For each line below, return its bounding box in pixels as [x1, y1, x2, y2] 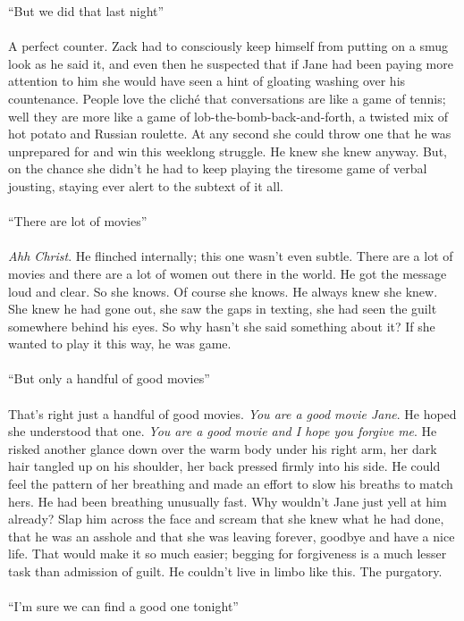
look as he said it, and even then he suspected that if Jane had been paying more [8, 54, 453, 72]
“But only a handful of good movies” [8, 369, 210, 388]
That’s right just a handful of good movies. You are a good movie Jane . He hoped [8, 404, 457, 423]
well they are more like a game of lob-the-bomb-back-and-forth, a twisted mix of [8, 106, 449, 125]
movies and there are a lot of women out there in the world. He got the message [8, 264, 447, 282]
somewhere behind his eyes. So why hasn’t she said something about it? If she [8, 316, 435, 335]
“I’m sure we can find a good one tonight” [8, 597, 239, 616]
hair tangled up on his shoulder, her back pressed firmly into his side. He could [8, 457, 441, 475]
